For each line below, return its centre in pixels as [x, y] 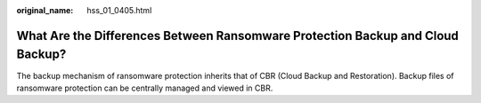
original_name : [45, 10]
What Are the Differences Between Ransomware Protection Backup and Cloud [237, 36]
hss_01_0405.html [119, 10]
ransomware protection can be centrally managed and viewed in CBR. [145, 88]
